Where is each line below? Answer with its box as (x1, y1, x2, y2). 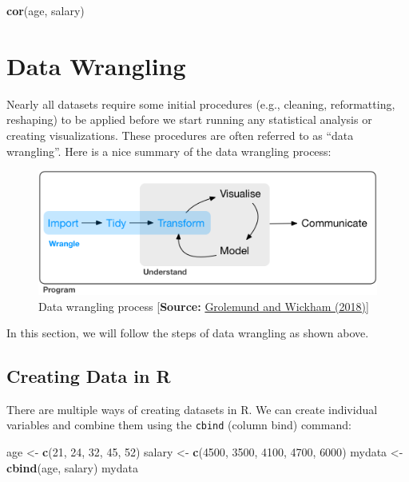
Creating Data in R (6, 364, 171, 388)
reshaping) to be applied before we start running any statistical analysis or (6, 111, 372, 128)
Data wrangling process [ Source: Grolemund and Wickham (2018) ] (38, 297, 369, 314)
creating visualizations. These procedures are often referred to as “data (6, 126, 354, 143)
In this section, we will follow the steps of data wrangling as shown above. (6, 325, 369, 341)
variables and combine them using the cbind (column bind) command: (6, 416, 351, 433)
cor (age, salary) (6, 2, 85, 18)
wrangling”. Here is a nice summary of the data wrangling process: (6, 142, 332, 159)
